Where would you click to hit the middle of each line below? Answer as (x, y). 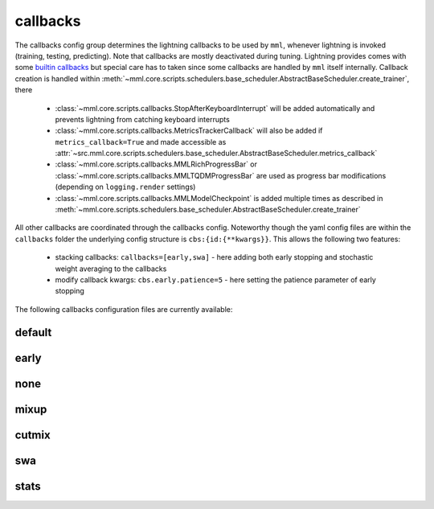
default (33, 332)
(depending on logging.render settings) (125, 187)
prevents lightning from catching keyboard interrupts (143, 119)
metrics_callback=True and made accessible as (141, 142)
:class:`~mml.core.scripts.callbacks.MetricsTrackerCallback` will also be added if (189, 131)
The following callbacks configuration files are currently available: (124, 309)
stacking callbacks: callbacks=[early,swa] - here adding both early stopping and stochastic (214, 257)
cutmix (33, 435)
